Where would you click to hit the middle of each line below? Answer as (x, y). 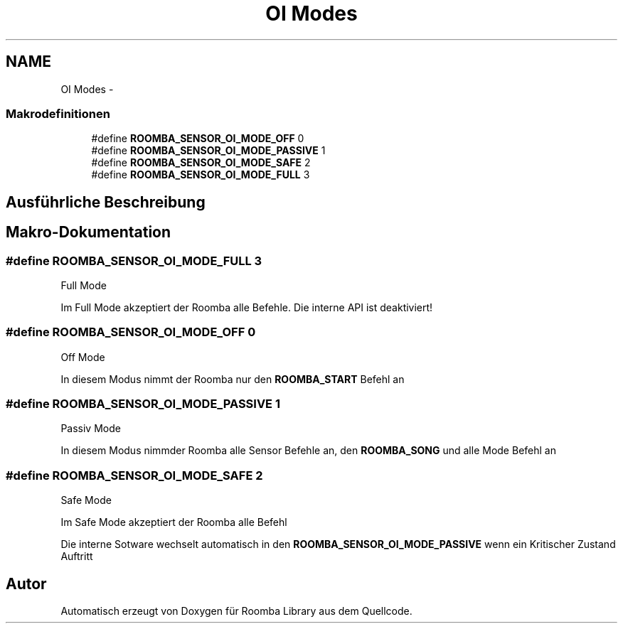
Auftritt (77, 557)
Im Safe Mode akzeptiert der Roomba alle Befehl (174, 522)
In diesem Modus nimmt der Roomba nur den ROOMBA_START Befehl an (233, 379)
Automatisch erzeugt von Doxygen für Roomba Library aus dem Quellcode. (236, 611)
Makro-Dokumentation (89, 232)
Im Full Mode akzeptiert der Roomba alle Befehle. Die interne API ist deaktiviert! (247, 307)
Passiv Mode (91, 429)
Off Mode (83, 357)
